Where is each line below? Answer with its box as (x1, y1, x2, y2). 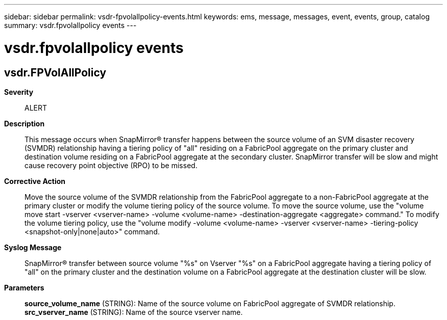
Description (4, 119, 45, 128)
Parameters (4, 283, 44, 292)
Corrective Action (4, 176, 65, 185)
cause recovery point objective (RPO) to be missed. (24, 161, 197, 170)
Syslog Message (4, 243, 62, 252)
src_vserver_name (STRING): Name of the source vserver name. (24, 307, 243, 316)
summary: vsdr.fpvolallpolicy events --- (4, 21, 137, 30)
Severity (4, 87, 34, 96)
